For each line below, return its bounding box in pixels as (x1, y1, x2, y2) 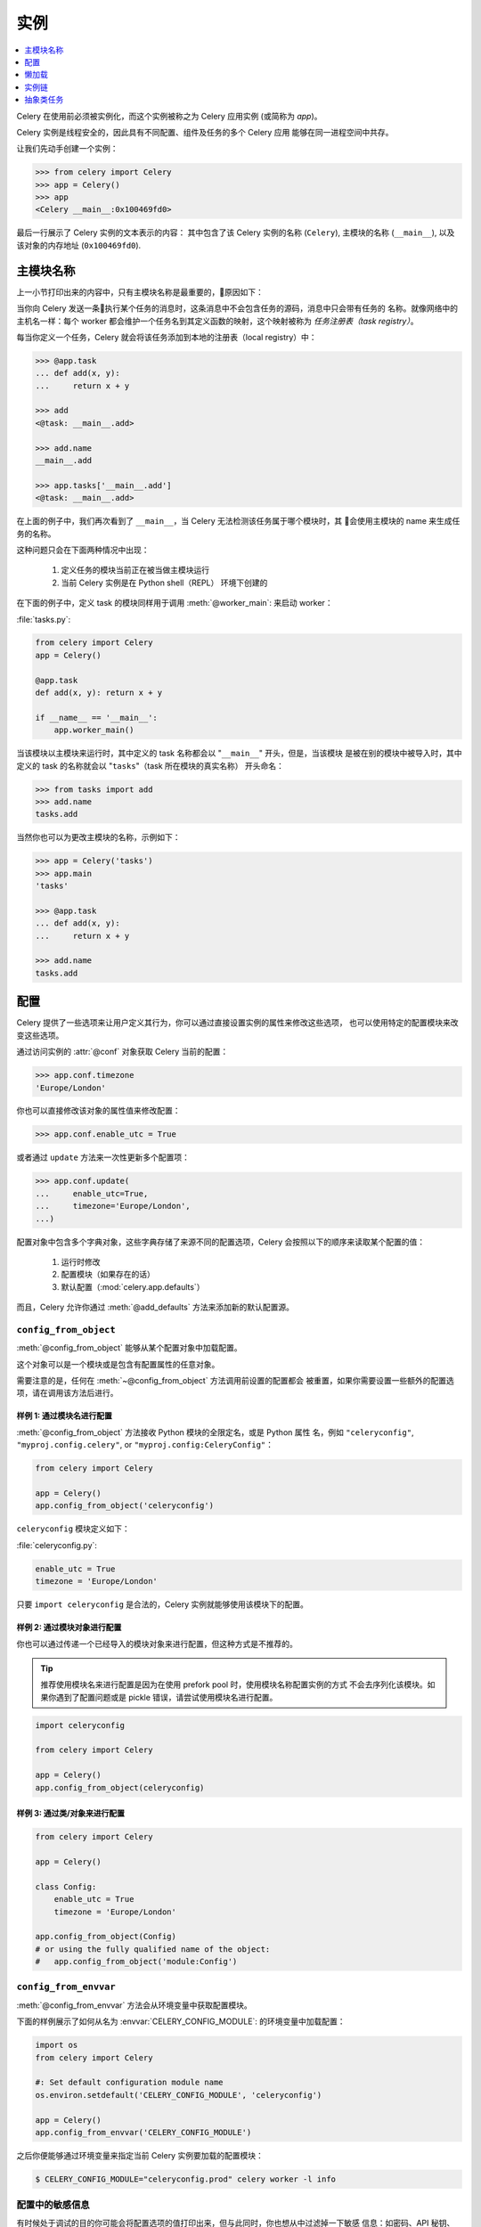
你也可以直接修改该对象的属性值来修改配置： (16, 1105, 181, 1116)
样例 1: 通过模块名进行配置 (16, 1410, 113, 1421)
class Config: (35, 1881, 97, 1892)
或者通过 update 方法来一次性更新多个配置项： (16, 1152, 191, 1162)
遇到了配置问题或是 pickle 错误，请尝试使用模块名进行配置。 (55, 1692, 278, 1702)
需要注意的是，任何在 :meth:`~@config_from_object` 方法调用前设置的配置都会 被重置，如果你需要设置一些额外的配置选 (16, 1375, 454, 1386)
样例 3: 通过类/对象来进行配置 (16, 1808, 125, 1819)
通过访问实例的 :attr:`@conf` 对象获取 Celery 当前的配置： (16, 1047, 229, 1057)
